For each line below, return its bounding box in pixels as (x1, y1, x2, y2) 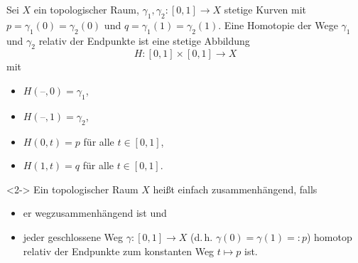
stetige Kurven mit (224, 2, 307, 16)
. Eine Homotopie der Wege (218, 17, 338, 32)
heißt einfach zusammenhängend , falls (153, 181, 318, 196)
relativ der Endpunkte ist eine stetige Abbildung (38, 33, 250, 48)
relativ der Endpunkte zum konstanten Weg (23, 243, 215, 258)
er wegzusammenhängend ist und (23, 205, 167, 220)
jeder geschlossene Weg (23, 229, 124, 244)
